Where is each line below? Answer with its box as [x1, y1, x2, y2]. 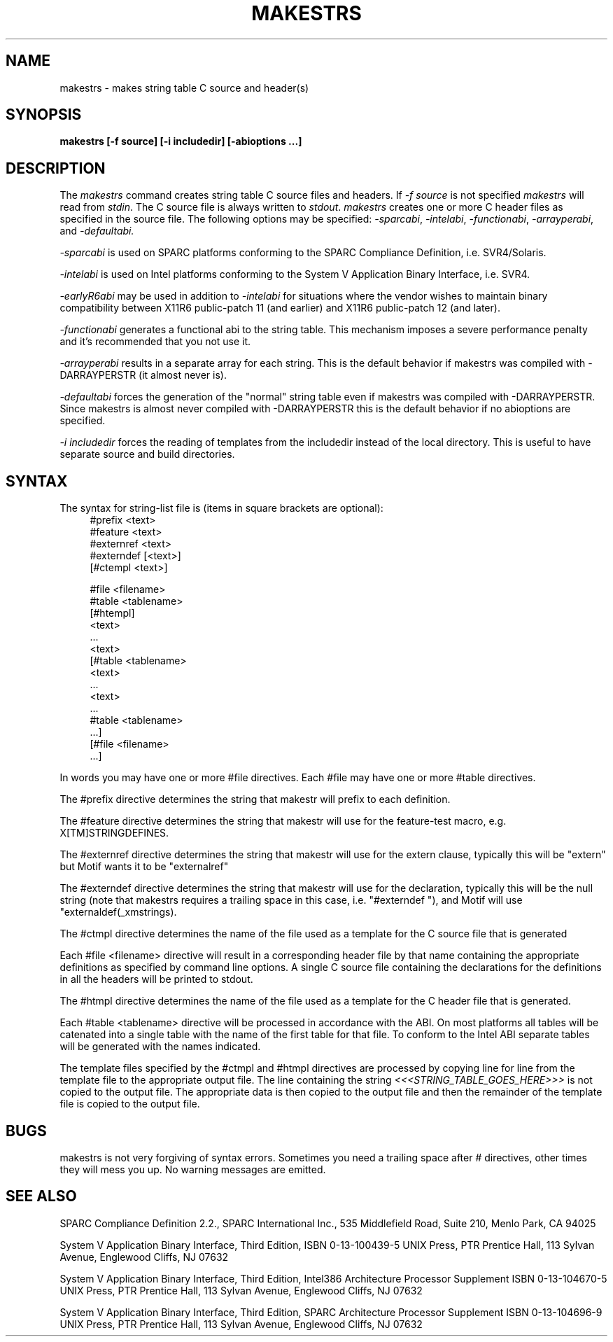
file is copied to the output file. [59, 1098, 200, 1110]
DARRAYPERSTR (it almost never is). [59, 369, 227, 382]
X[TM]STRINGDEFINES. [59, 827, 169, 839]
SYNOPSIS [6, 106, 82, 124]
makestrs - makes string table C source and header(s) [59, 81, 309, 94]
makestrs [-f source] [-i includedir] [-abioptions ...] [59, 135, 302, 148]
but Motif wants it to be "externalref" [59, 860, 229, 873]
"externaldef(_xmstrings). [59, 906, 177, 918]
